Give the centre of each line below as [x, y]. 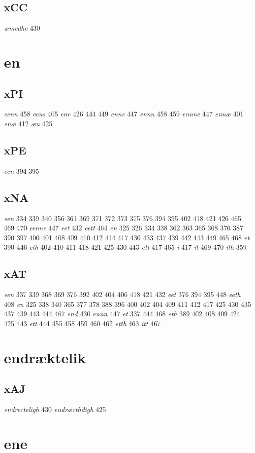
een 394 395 [22, 170]
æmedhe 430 [22, 28]
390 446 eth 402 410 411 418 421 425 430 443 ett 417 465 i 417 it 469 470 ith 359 [125, 247]
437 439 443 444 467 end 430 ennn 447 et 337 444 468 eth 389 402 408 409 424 [122, 314]
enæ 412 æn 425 [28, 123]
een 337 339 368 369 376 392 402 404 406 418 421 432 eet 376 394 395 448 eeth [122, 294]
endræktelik [45, 357]
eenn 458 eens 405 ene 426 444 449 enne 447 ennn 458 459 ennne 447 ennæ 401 [124, 114]
